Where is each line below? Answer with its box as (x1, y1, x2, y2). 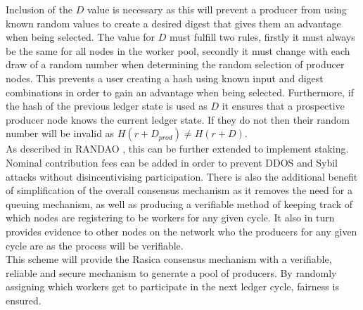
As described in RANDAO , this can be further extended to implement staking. (6, 141, 349, 156)
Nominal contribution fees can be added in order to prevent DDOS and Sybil (6, 155, 338, 169)
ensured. (6, 292, 42, 307)
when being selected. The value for (6, 30, 155, 44)
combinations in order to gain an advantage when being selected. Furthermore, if (6, 84, 354, 99)
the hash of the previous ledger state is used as (6, 98, 208, 113)
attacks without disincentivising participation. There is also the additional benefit (6, 169, 358, 183)
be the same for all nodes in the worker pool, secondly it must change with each (6, 43, 350, 58)
